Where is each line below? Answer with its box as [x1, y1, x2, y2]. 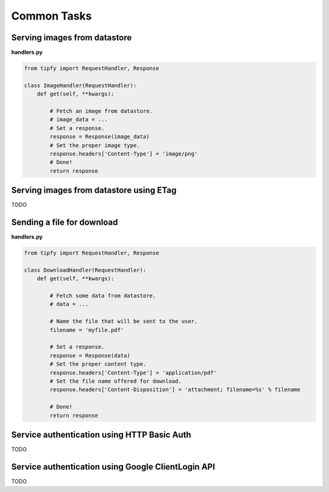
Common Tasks [11, 9, 92, 23]
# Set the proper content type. [49, 361, 146, 367]
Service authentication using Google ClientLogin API [11, 461, 216, 472]
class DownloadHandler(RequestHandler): [24, 266, 146, 273]
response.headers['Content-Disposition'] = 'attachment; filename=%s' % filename [49, 386, 301, 393]
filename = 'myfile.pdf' [49, 327, 124, 333]
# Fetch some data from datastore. [49, 292, 157, 299]
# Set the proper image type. [49, 142, 140, 149]
